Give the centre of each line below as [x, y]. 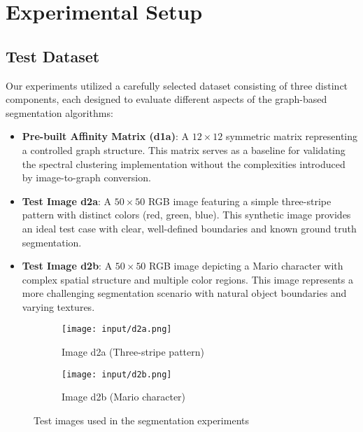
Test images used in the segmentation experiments [141, 420]
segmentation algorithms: [59, 112]
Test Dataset [53, 56]
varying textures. [58, 306]
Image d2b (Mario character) [124, 397]
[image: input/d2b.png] [117, 374]
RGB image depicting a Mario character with [246, 266]
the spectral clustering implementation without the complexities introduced [184, 163]
